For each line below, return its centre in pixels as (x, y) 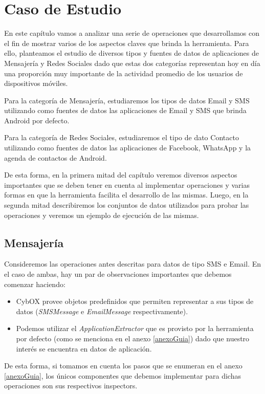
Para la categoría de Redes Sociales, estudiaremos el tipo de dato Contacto (122, 137)
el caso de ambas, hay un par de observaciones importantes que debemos (118, 274)
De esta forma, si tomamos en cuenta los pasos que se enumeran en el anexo (123, 366)
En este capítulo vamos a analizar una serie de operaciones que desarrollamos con (132, 33)
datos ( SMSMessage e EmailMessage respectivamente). (102, 311)
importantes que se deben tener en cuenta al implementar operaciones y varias (127, 184)
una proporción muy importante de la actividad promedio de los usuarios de (124, 73)
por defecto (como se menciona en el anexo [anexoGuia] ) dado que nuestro (133, 338)
